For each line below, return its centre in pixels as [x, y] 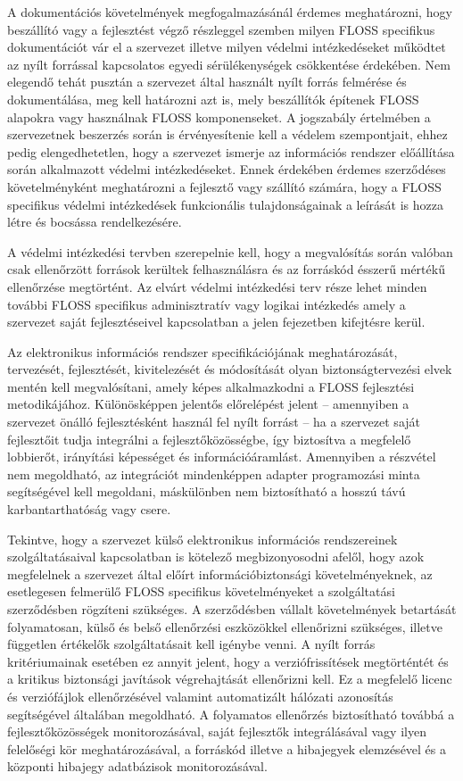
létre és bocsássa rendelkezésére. [95, 222]
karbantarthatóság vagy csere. [89, 509]
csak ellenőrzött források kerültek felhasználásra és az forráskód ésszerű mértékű [226, 269]
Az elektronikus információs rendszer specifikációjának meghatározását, [203, 351]
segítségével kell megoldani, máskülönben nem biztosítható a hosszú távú [207, 491]
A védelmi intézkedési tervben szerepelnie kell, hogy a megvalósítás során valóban [230, 251]
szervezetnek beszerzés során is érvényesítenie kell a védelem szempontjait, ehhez [227, 134]
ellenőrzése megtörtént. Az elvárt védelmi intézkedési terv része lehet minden [217, 286]
